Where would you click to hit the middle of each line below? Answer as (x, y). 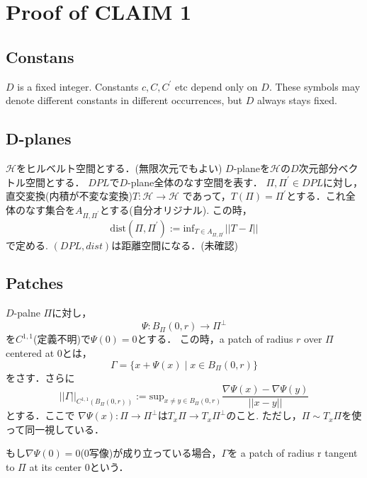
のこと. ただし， (264, 415)
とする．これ (316, 196)
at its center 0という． (79, 467)
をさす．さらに (40, 377)
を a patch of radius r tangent (293, 453)
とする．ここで (40, 415)
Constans (40, 56)
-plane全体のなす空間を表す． (195, 182)
